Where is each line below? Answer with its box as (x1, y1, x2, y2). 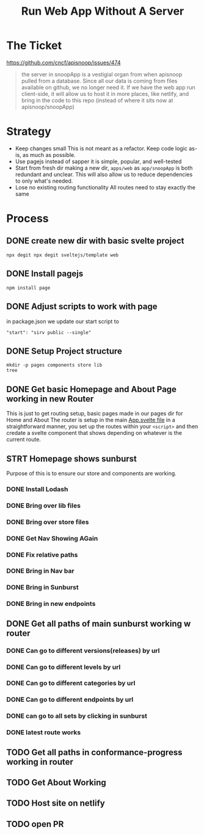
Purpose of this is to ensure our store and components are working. (6, 469, 177, 477)
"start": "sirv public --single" (6, 329, 92, 335)
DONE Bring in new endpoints (6, 600, 96, 608)
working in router (6, 756, 73, 767)
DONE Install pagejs (6, 269, 84, 279)
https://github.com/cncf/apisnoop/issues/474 (6, 59, 121, 66)
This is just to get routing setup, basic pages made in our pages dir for (6, 410, 183, 417)
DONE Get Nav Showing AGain (6, 534, 98, 542)
